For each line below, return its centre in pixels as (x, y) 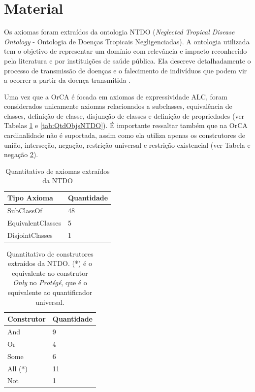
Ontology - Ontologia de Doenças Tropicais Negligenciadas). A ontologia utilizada (127, 41)
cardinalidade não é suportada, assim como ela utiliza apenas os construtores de (125, 135)
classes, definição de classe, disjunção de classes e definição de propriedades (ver (124, 115)
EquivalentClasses (34, 222)
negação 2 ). (21, 154)
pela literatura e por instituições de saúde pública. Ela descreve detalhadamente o (127, 60)
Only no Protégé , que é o (50, 282)
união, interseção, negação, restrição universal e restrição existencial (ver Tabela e (127, 145)
